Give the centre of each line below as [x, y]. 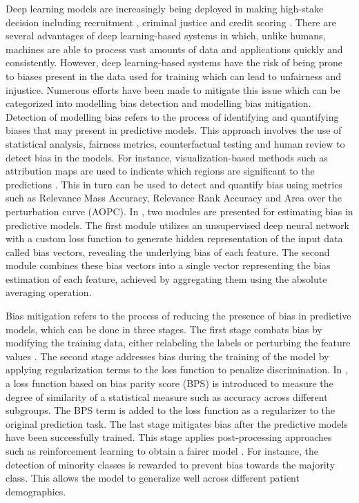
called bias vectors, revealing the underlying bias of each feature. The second [168, 251]
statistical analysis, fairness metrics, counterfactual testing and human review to [175, 143]
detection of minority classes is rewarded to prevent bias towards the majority [171, 464]
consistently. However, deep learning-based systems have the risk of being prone [174, 62]
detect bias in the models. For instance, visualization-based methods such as [167, 157]
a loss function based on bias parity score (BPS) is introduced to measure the [169, 383]
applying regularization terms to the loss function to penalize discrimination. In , [177, 369]
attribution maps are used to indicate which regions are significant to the [160, 171]
